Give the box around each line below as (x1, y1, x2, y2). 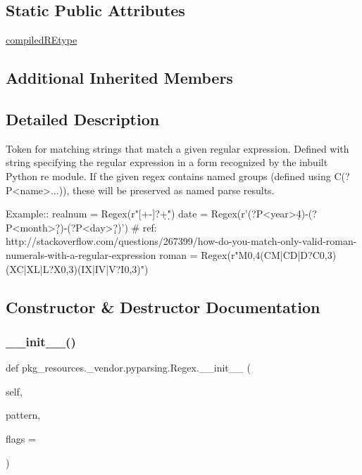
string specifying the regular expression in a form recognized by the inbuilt (6, 155, 328, 170)
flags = (6, 431, 36, 445)
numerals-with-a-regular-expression (6, 247, 156, 262)
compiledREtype (6, 32, 77, 47)
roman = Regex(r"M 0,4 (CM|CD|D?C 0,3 (159, 247, 332, 262)
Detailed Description (6, 108, 160, 129)
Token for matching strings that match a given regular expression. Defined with (6, 141, 349, 156)
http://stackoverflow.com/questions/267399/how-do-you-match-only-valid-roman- (6, 234, 357, 248)
